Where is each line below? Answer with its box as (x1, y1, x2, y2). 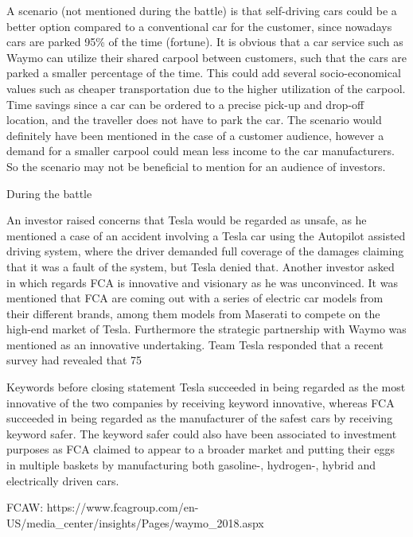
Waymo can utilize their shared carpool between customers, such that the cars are (6, 49, 407, 65)
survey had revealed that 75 (6, 352, 142, 368)
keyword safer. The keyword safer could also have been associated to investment (6, 425, 397, 442)
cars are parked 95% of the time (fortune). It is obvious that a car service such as (6, 33, 403, 50)
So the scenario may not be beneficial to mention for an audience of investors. (6, 158, 386, 174)
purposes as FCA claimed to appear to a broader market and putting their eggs (6, 441, 395, 457)
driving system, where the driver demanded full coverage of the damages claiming (6, 243, 404, 259)
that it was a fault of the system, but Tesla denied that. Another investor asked (6, 258, 395, 274)
